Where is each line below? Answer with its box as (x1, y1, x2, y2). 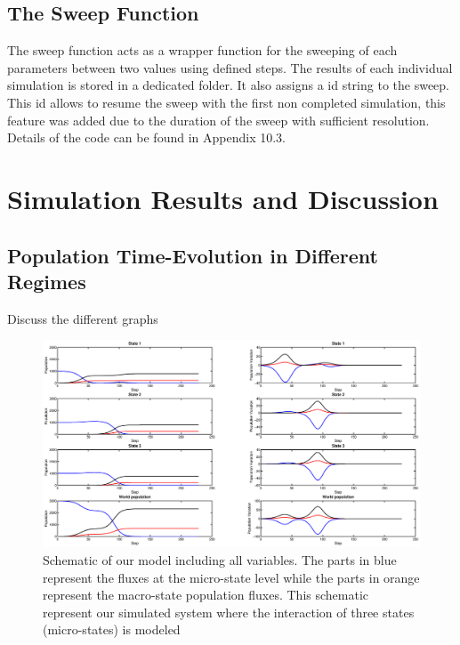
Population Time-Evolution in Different (7, 241, 378, 269)
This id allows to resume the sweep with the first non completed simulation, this (7, 93, 446, 111)
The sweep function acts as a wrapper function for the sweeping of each (7, 41, 398, 60)
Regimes (7, 267, 86, 294)
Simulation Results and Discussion (7, 180, 439, 216)
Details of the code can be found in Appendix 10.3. (7, 128, 286, 147)
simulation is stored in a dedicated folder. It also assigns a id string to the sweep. (7, 76, 449, 94)
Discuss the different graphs (7, 309, 158, 327)
